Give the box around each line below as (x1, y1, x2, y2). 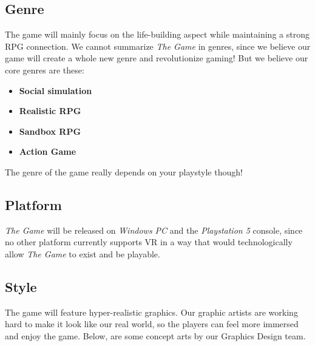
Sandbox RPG (19, 124, 81, 137)
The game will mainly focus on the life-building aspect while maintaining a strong (5, 28, 310, 41)
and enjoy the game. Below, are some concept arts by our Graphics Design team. (5, 329, 306, 342)
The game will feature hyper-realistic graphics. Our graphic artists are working (5, 305, 298, 318)
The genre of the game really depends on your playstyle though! (5, 165, 243, 178)
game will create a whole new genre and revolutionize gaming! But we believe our (5, 52, 308, 64)
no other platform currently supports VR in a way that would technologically (5, 236, 293, 248)
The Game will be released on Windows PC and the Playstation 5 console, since (5, 223, 303, 236)
